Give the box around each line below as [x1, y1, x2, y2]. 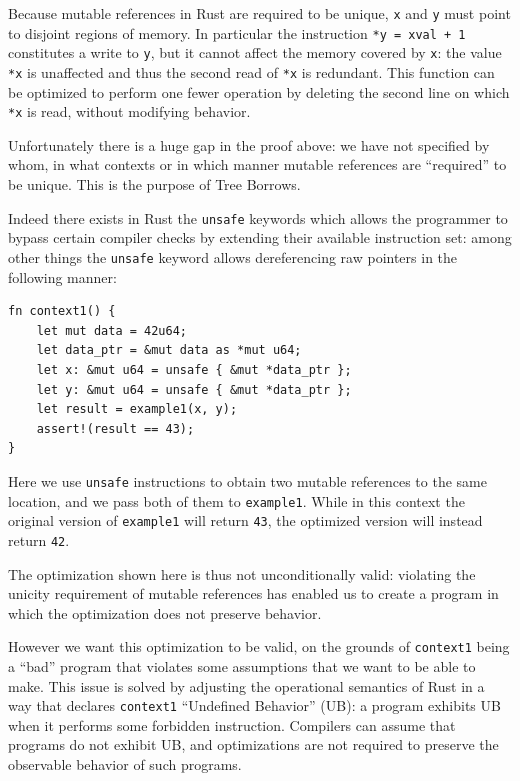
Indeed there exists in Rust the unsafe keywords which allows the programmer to [8, 207, 508, 228]
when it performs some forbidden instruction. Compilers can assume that [8, 714, 456, 735]
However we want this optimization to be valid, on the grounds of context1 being [8, 636, 510, 657]
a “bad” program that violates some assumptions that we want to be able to [8, 655, 476, 676]
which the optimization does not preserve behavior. [8, 602, 322, 623]
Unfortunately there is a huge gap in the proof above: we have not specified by [8, 134, 490, 155]
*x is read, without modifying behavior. [8, 101, 251, 122]
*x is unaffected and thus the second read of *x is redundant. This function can [8, 61, 495, 82]
